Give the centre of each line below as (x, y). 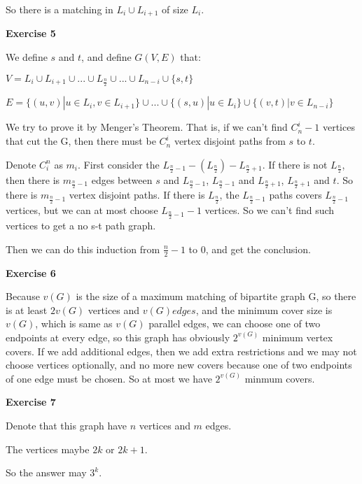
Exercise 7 (31, 402)
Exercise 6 (31, 272)
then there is (33, 179)
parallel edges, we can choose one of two (235, 323)
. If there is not (295, 164)
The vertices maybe (48, 449)
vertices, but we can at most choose (82, 210)
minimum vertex (298, 337)
